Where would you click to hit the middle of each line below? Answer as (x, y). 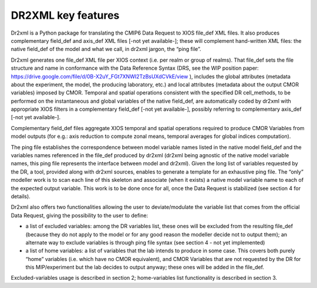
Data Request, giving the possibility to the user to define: (80, 215)
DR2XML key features (65, 15)
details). (21, 196)
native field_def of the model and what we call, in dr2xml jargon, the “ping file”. (106, 49)
